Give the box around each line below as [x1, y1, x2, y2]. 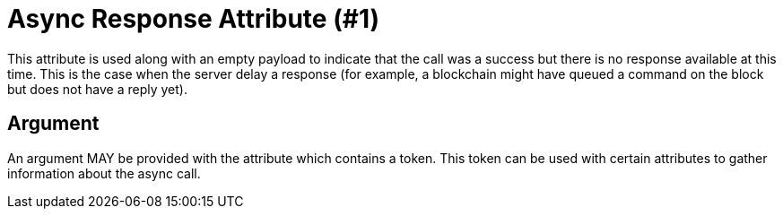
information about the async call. [7, 165, 201, 181]
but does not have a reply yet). [7, 81, 187, 97]
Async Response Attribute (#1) [7, 4, 380, 34]
